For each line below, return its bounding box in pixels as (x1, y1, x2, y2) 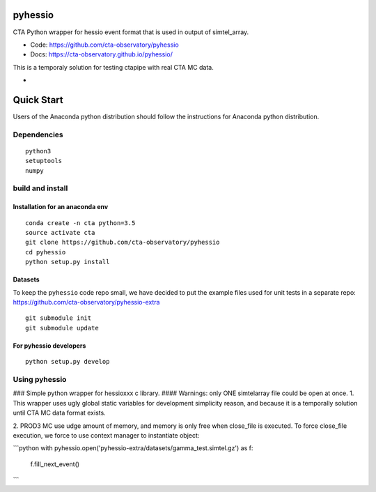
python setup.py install (25, 258, 110, 266)
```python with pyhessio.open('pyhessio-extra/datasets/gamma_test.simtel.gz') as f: (13, 444, 253, 452)
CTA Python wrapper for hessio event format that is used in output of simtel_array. (13, 28, 249, 36)
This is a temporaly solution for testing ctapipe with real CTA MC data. (13, 63, 214, 71)
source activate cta (25, 229, 95, 237)
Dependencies (13, 130, 64, 139)
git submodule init (25, 314, 92, 322)
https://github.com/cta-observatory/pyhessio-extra (13, 298, 160, 307)
